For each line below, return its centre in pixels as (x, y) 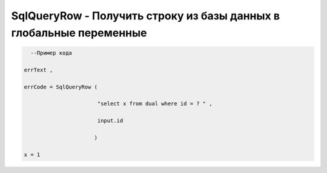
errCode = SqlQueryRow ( (61, 87)
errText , (38, 70)
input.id (110, 121)
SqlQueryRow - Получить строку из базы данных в (146, 16)
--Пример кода (51, 53)
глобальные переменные (79, 33)
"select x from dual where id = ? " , (155, 104)
